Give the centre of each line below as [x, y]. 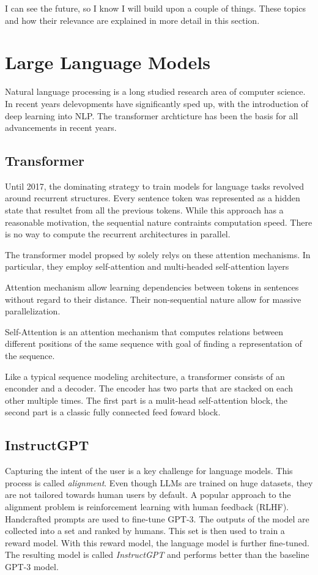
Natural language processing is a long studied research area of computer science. [155, 91]
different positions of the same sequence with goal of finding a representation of [153, 343]
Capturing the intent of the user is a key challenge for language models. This [149, 471]
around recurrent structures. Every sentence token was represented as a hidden [153, 198]
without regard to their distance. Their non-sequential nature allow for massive [153, 299]
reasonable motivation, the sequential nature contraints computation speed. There [159, 222]
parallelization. [33, 311]
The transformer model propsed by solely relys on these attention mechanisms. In [158, 254]
